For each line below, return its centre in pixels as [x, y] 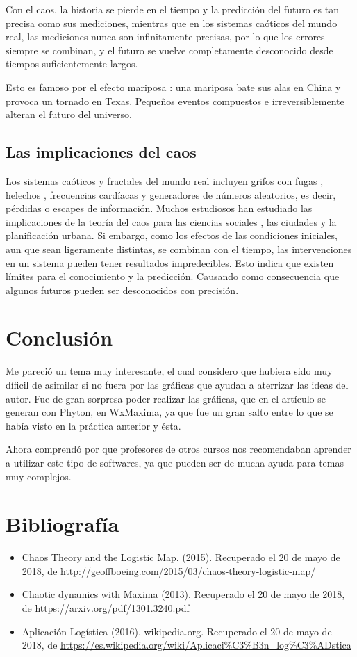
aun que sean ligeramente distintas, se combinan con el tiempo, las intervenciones [179, 249]
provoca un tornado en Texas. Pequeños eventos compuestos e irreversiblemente [175, 100]
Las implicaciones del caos [101, 152]
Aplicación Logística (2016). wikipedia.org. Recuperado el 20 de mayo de [177, 631]
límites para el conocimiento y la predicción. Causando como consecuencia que [173, 276]
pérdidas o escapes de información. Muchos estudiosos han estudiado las [159, 208]
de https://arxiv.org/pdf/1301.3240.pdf [106, 608]
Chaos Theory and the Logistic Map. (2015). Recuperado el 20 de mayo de [181, 557]
